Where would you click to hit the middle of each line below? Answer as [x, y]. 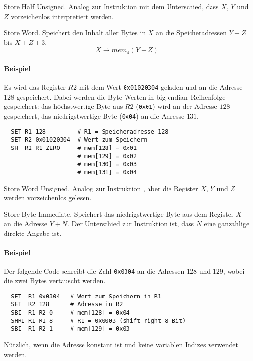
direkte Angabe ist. [33, 233]
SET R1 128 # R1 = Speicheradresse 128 [90, 132]
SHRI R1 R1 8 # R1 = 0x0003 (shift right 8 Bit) [98, 321]
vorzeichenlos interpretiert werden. [62, 16]
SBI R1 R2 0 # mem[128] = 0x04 [70, 313]
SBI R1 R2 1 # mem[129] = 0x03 [70, 329]
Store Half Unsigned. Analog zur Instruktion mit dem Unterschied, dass [111, 6]
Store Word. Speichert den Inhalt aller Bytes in [75, 32]
